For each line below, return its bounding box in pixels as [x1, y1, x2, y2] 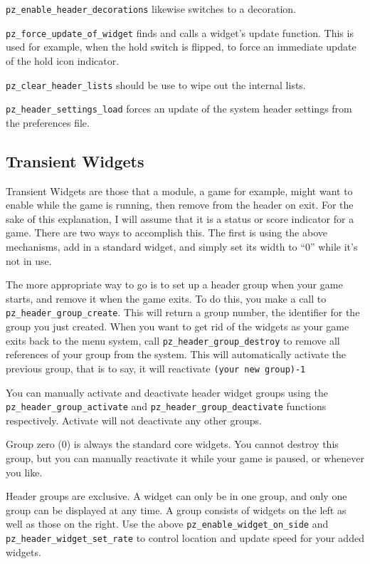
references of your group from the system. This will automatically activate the [6, 347, 347, 362]
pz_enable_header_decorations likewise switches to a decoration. [6, 1, 296, 16]
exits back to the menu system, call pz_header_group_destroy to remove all [6, 333, 340, 348]
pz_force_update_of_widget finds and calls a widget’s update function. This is [6, 25, 354, 40]
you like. [6, 464, 43, 479]
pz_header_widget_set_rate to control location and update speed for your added [6, 530, 364, 545]
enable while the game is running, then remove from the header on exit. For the [6, 197, 354, 212]
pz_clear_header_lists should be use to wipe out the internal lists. [6, 77, 306, 92]
